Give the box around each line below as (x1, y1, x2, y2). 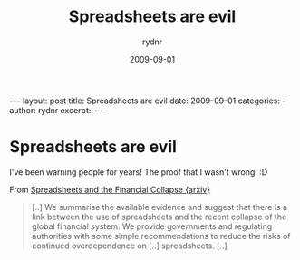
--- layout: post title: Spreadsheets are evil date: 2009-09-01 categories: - (9, 95, 286, 106)
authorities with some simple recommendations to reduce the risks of (31, 230, 291, 241)
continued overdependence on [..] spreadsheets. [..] (31, 240, 228, 251)
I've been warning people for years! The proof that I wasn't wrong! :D (9, 166, 268, 178)
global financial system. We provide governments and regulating (31, 220, 273, 232)
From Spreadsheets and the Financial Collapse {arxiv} (9, 184, 211, 195)
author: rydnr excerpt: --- (9, 104, 105, 115)
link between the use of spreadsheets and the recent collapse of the (31, 211, 287, 222)
